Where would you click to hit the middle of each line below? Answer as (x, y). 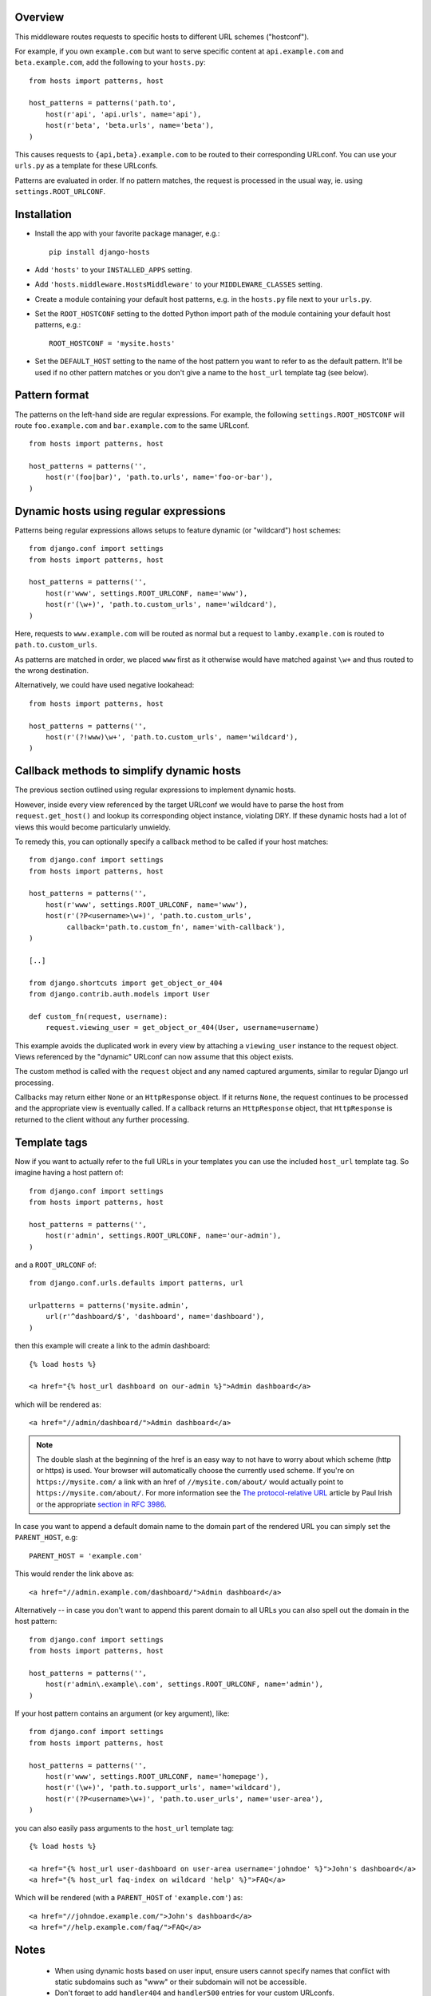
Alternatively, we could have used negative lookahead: (105, 685)
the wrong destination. (52, 671)
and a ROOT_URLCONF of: (56, 1265)
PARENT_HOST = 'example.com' (86, 1556)
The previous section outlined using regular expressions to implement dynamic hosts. (156, 790)
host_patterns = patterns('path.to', (103, 103)
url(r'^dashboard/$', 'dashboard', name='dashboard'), (155, 1317)
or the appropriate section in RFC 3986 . (101, 1504)
